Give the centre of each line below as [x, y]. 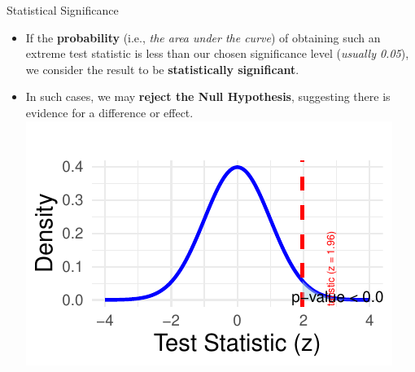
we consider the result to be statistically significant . [162, 69]
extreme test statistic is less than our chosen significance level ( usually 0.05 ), [217, 53]
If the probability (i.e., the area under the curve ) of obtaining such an [203, 37]
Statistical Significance [63, 10]
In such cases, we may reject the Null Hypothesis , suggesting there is [208, 96]
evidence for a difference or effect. [109, 112]
